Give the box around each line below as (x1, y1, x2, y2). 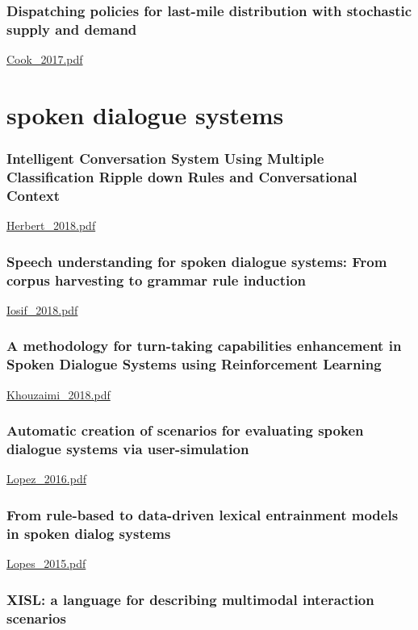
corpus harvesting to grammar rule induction (6, 269, 307, 290)
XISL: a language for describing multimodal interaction (6, 589, 374, 609)
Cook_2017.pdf (6, 51, 83, 68)
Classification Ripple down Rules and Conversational (6, 166, 357, 186)
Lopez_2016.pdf (6, 470, 86, 487)
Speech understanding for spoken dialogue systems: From (6, 251, 387, 271)
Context (6, 185, 61, 205)
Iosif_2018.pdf (6, 301, 78, 318)
